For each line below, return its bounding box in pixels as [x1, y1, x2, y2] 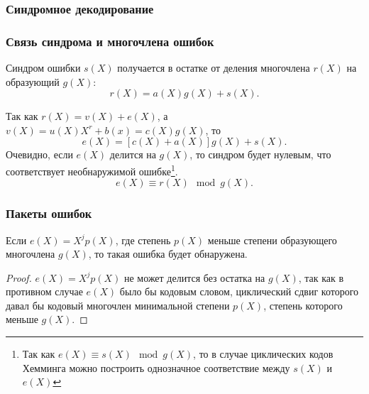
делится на [109, 147, 156, 162]
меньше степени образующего [207, 232, 337, 247]
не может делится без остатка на [124, 270, 265, 285]
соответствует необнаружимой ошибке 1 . [6, 162, 178, 178]
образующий [6, 74, 60, 89]
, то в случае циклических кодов [193, 346, 334, 361]
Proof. [6, 270, 32, 285]
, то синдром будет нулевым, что [189, 147, 331, 162]
